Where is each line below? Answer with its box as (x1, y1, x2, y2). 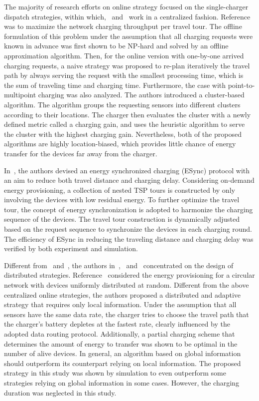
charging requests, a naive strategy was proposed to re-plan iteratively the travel (4, 60, 250, 70)
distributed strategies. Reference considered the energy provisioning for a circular (4, 270, 255, 280)
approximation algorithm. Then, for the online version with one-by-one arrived (4, 50, 244, 60)
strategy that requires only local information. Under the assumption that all (4, 299, 237, 310)
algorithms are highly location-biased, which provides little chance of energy (4, 138, 236, 149)
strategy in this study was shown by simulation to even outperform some (4, 368, 226, 378)
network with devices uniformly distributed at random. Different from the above (4, 280, 249, 290)
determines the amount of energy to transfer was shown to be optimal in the (4, 338, 238, 349)
